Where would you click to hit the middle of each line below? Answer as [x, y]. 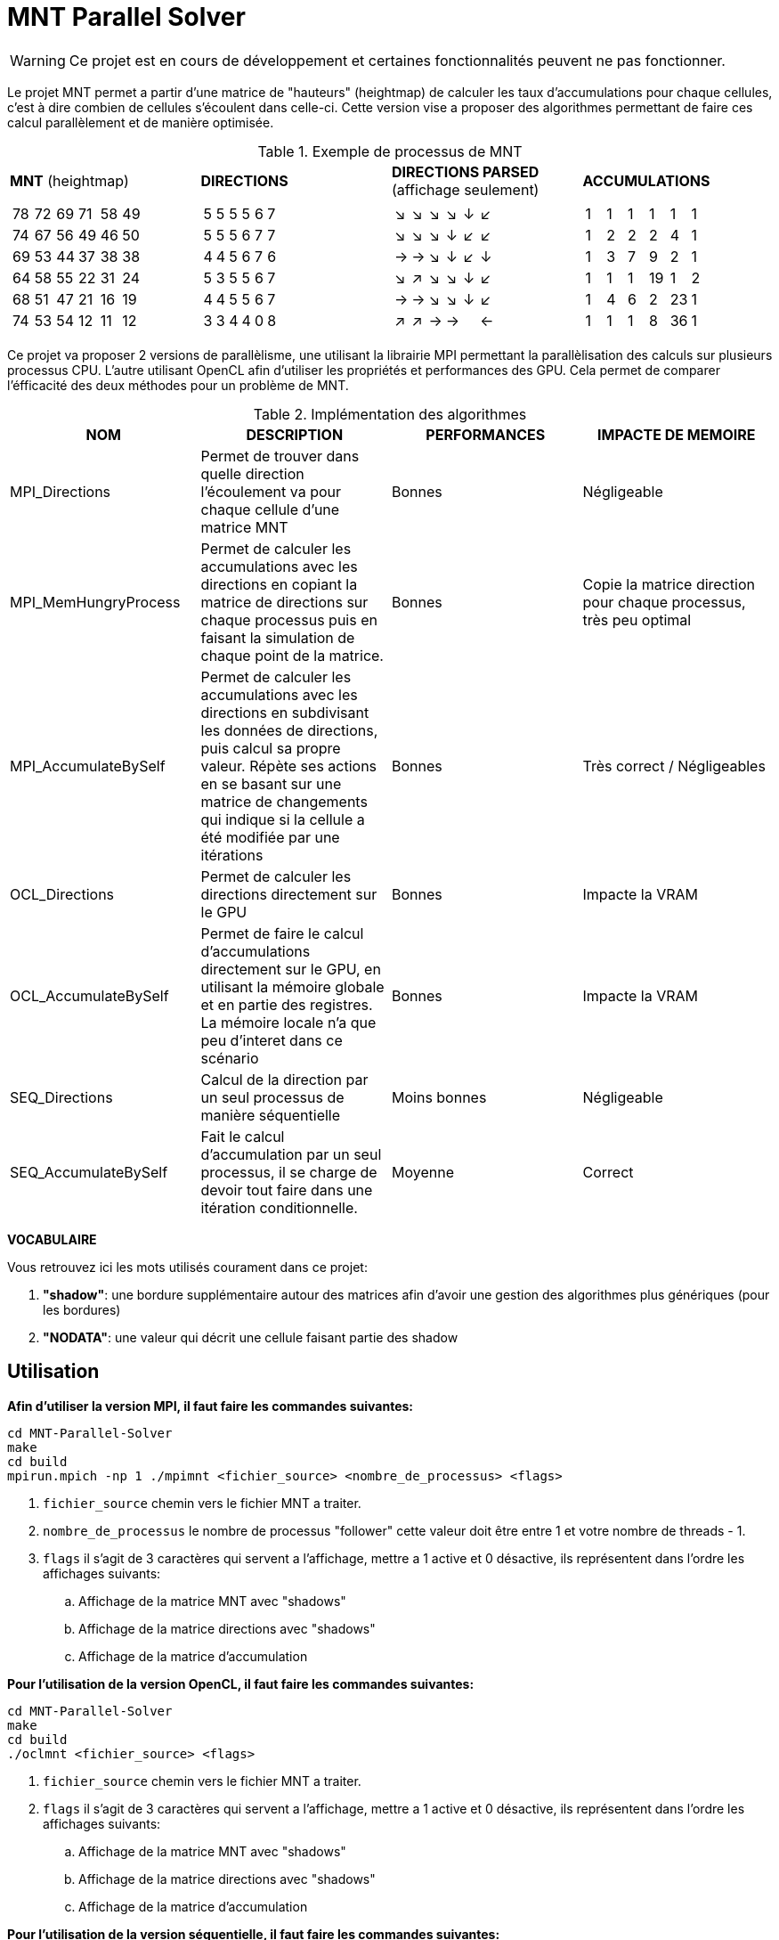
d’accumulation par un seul [291, 1154]
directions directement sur [289, 894]
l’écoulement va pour [271, 491]
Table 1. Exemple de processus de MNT [390, 151]
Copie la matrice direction [669, 584]
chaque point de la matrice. [292, 655]
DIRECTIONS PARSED [466, 171]
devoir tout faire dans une [287, 1190]
